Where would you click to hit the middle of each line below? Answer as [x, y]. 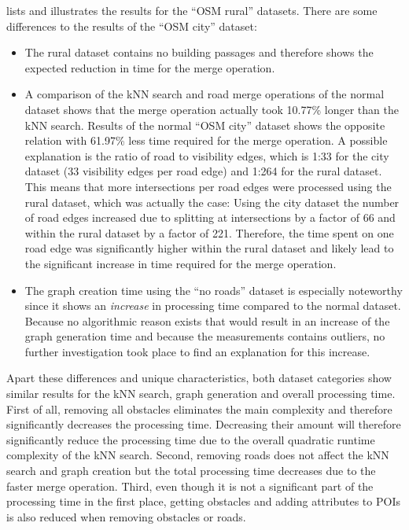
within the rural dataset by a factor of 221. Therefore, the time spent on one [209, 232]
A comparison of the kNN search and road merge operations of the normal [204, 94]
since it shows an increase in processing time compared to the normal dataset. [213, 305]
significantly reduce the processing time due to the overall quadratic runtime [191, 439]
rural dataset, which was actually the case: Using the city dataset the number [212, 202]
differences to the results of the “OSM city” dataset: [132, 26]
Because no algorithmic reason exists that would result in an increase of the [207, 320]
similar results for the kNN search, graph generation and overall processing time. [201, 394]
